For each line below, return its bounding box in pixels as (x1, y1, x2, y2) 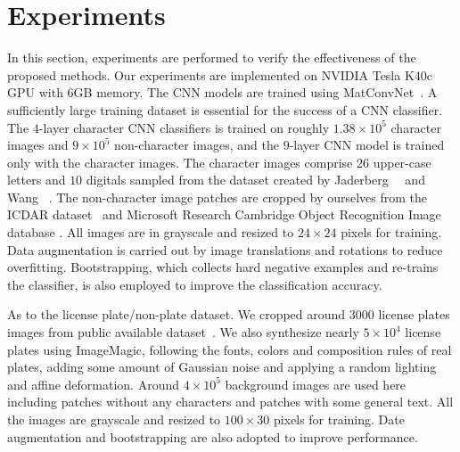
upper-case (373, 152, 431, 171)
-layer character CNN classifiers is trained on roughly (38, 118, 330, 136)
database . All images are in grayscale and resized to (7, 223, 294, 242)
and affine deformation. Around (7, 374, 180, 393)
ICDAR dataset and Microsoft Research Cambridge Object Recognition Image (7, 205, 441, 224)
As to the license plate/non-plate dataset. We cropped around (7, 305, 346, 324)
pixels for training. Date (273, 410, 405, 428)
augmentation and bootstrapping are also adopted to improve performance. (7, 427, 418, 446)
